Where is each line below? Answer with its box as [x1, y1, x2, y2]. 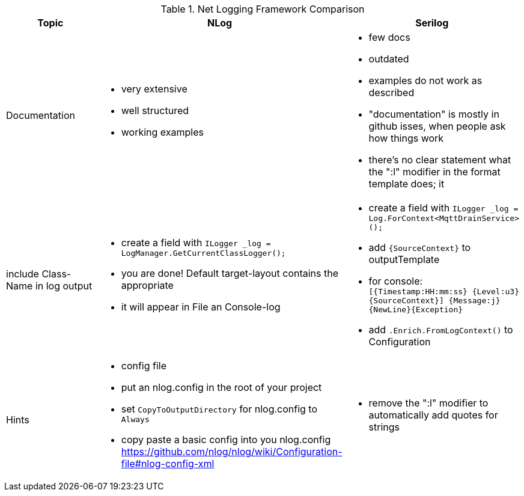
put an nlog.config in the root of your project [121, 381, 322, 393]
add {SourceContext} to [368, 241, 471, 253]
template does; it [368, 178, 445, 190]
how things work [368, 132, 444, 144]
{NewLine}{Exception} [368, 305, 463, 314]
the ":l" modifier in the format [368, 166, 501, 178]
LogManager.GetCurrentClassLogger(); [121, 249, 286, 258]
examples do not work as [368, 74, 483, 86]
